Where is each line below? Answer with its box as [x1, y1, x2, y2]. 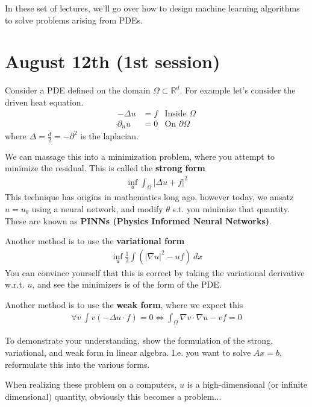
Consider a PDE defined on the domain [5, 84, 151, 96]
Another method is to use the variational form [5, 235, 185, 247]
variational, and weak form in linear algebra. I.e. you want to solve [5, 345, 251, 358]
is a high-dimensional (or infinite [187, 378, 307, 391]
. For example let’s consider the [179, 84, 296, 96]
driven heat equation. [5, 95, 84, 108]
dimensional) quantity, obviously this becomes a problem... [5, 390, 222, 402]
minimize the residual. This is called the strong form [5, 162, 205, 174]
